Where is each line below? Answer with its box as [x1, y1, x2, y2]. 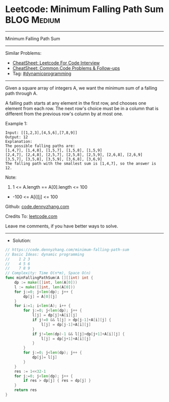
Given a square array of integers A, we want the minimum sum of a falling [5, 85, 157, 91]
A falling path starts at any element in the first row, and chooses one [5, 100, 147, 106]
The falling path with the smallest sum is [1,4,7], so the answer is [5, 161, 156, 166]
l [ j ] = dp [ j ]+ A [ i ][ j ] [32, 313, 78, 318]
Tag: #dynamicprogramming [12, 70, 71, 76]
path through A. [5, 90, 38, 96]
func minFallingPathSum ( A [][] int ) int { [5, 275, 94, 280]
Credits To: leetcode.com [5, 213, 58, 219]
